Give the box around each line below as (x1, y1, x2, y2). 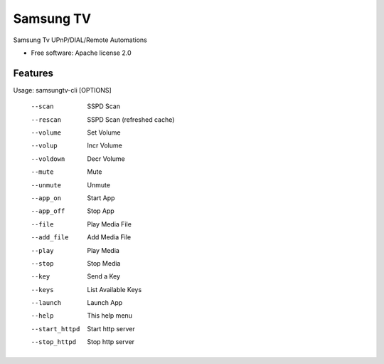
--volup (31, 142, 58, 150)
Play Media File (87, 219, 132, 228)
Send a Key (87, 272, 121, 281)
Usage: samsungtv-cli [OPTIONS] (13, 85, 112, 94)
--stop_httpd (31, 338, 77, 346)
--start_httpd (31, 325, 80, 333)
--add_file (31, 234, 69, 241)
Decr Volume (87, 154, 125, 163)
